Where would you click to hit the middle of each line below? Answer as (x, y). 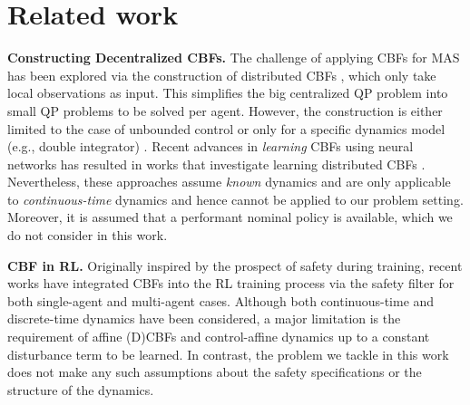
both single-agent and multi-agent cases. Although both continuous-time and (221, 300)
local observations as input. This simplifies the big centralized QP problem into (228, 93)
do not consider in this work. (88, 235)
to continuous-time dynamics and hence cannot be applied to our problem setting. (235, 199)
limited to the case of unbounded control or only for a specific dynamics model (226, 128)
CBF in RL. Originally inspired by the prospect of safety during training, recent (235, 265)
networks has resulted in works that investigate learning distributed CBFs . (216, 164)
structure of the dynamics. (81, 389)
